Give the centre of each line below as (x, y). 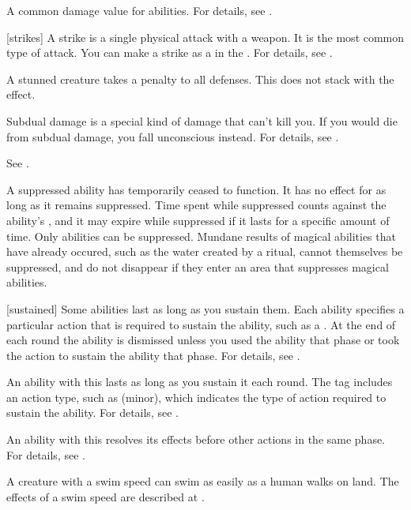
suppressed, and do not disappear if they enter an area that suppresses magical (198, 266)
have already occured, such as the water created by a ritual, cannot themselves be (205, 251)
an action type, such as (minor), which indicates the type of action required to (196, 397)
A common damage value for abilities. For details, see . (140, 10)
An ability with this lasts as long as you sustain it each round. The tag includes (200, 382)
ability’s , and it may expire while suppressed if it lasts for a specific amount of (198, 220)
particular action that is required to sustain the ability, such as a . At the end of (201, 324)
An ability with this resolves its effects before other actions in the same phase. (196, 439)
